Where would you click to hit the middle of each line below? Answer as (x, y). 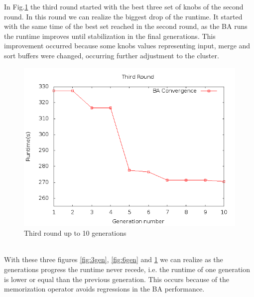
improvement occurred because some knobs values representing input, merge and (127, 46)
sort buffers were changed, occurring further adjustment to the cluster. (112, 55)
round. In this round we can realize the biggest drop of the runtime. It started (123, 16)
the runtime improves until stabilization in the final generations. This (110, 36)
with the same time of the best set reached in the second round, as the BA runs (126, 26)
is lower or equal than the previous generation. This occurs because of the (117, 279)
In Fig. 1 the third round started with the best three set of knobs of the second (124, 6)
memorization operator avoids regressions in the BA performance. (104, 289)
